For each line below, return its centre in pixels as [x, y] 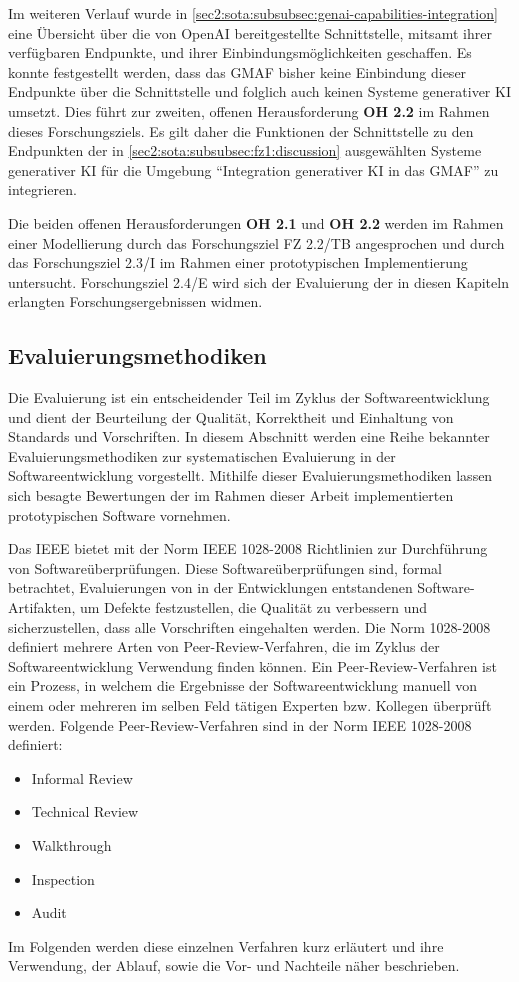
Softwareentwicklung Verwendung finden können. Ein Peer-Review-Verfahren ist [252, 665]
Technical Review [85, 811]
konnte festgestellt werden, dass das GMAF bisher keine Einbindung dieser [237, 71]
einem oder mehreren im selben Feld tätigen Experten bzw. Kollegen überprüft [250, 705]
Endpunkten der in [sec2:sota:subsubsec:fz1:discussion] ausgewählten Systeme [245, 150]
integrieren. [42, 189]
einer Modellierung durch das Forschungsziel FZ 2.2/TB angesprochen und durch [256, 242]
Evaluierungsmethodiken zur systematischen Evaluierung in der [202, 455]
